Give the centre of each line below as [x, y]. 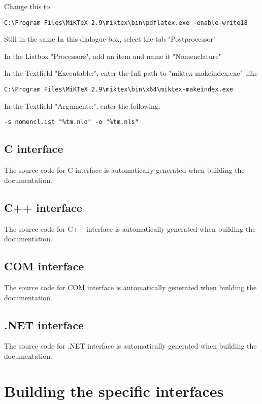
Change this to [27, 6]
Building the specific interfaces [114, 391]
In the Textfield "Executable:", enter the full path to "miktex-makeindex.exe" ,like [131, 73]
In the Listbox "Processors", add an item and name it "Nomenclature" [113, 56]
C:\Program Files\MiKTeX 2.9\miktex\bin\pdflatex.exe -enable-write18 [126, 23]
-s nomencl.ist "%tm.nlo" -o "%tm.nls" [71, 122]
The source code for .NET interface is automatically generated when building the [130, 346]
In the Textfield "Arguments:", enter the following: [82, 105]
